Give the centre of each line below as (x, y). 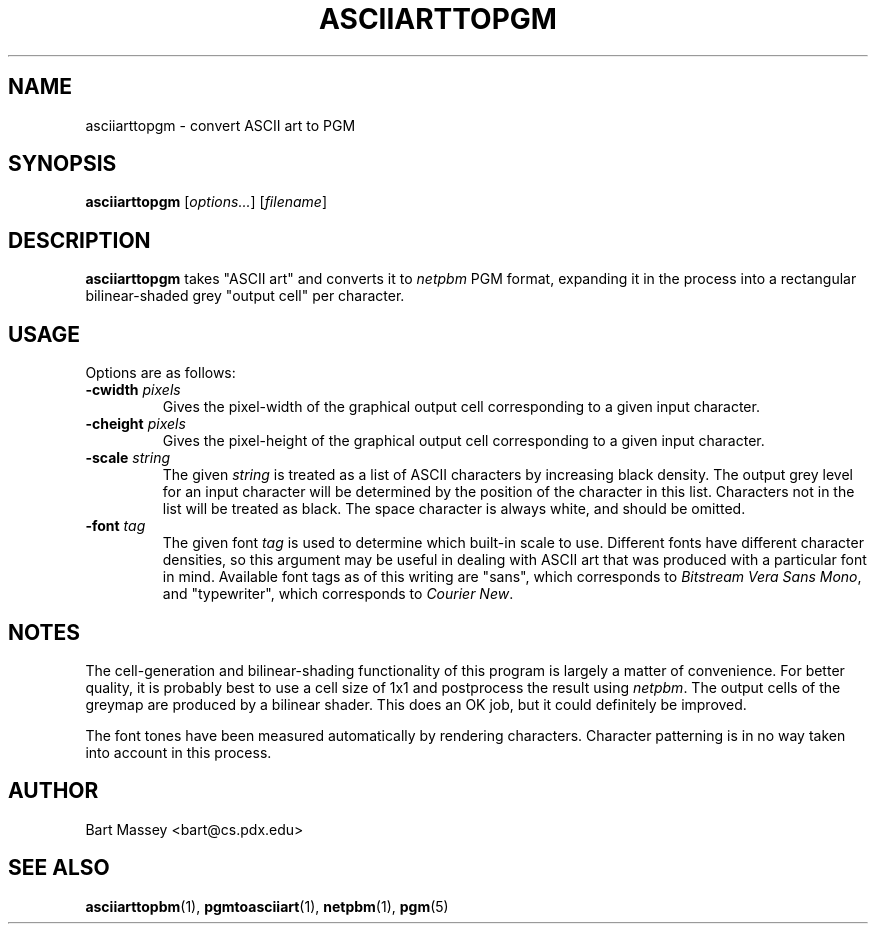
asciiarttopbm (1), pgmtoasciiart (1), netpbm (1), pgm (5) (267, 906)
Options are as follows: (160, 373)
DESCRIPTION (79, 240)
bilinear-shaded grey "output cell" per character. (245, 296)
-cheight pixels (135, 424)
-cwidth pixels (133, 390)
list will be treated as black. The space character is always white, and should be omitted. (454, 509)
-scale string (128, 458)
